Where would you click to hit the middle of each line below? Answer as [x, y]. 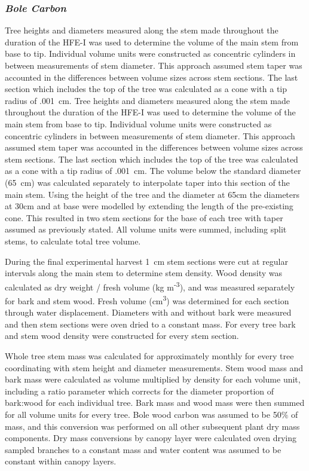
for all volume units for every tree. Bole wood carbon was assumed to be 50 [143, 414]
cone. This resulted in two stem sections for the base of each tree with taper [144, 217]
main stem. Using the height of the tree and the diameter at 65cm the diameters [152, 194]
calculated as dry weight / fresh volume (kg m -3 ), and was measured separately [150, 286]
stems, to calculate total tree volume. [73, 241]
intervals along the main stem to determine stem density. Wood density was [144, 273]
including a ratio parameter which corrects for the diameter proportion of [140, 391]
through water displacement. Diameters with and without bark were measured [148, 312]
